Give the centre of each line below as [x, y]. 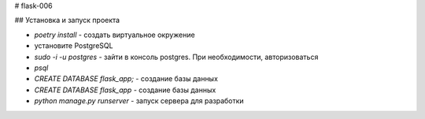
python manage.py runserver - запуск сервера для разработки [139, 101]
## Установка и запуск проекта [67, 20]
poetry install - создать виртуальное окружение [115, 35]
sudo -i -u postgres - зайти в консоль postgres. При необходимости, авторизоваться [176, 57]
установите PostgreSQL [74, 46]
